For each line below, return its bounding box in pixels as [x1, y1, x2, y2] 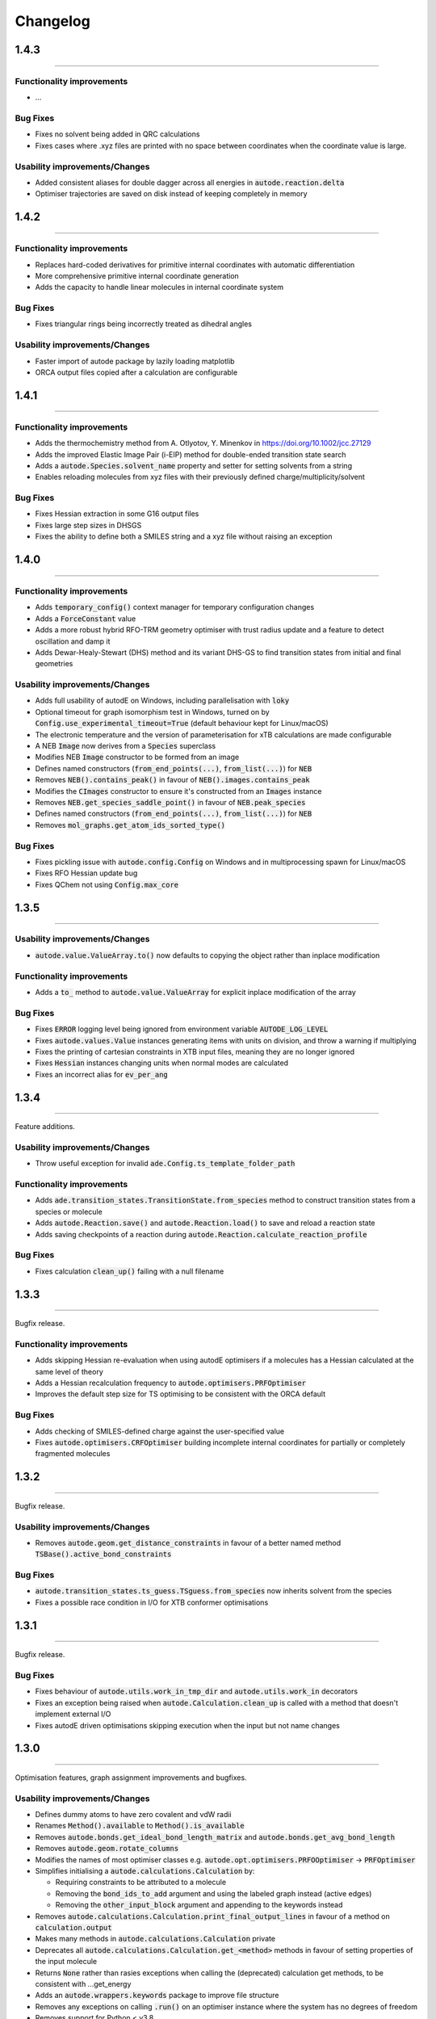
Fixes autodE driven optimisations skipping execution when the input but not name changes [35, 1720, 341, 1730]
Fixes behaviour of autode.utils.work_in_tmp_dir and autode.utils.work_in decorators [35, 1686, 358, 1696]
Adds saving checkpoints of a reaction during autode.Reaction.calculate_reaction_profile [35, 1229, 367, 1239]
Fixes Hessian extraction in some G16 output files [35, 509, 199, 518]
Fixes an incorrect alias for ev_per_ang [35, 1069, 169, 1079]
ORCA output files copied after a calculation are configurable [35, 367, 238, 377]
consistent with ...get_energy [35, 1979, 132, 1988]
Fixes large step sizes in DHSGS [35, 520, 142, 530]
